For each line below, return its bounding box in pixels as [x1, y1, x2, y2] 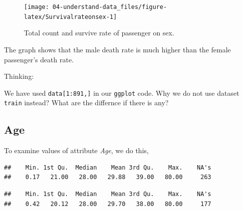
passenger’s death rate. [4, 54, 74, 64]
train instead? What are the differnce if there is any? [4, 97, 169, 108]
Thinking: [4, 71, 34, 81]
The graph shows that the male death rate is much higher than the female [4, 44, 231, 54]
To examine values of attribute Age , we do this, [4, 145, 149, 156]
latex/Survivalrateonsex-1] [24, 13, 117, 20]
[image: [24, 3, 49, 10]
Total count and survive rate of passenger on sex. [24, 27, 175, 38]
